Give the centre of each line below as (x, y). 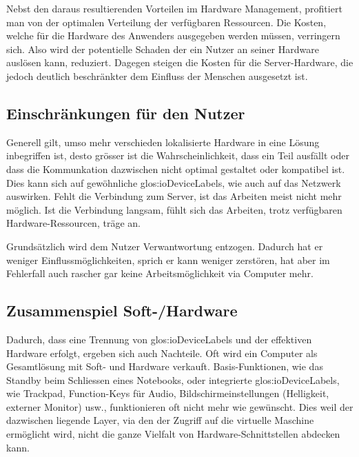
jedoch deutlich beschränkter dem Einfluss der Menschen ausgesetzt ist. (157, 75)
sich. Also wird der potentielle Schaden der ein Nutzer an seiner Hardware (163, 49)
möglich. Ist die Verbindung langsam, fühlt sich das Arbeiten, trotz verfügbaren (174, 209)
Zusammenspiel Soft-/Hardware (122, 311)
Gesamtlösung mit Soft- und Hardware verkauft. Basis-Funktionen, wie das (165, 366)
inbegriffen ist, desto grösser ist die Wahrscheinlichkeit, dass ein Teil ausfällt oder (178, 155)
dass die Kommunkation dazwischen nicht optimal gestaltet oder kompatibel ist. (176, 169)
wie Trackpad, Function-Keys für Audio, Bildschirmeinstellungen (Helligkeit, (168, 393)
